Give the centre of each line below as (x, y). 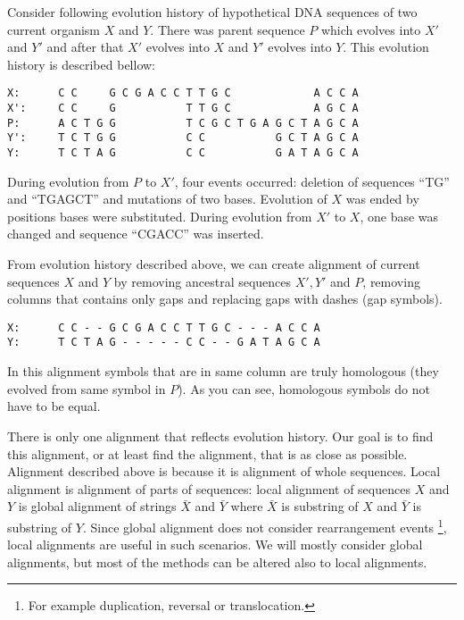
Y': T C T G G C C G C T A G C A (183, 138)
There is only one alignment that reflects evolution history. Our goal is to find (220, 436)
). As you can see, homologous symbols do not (304, 388)
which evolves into (371, 29)
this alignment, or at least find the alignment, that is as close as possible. (207, 453)
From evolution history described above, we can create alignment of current (214, 264)
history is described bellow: (81, 64)
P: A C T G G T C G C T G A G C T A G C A (183, 123)
